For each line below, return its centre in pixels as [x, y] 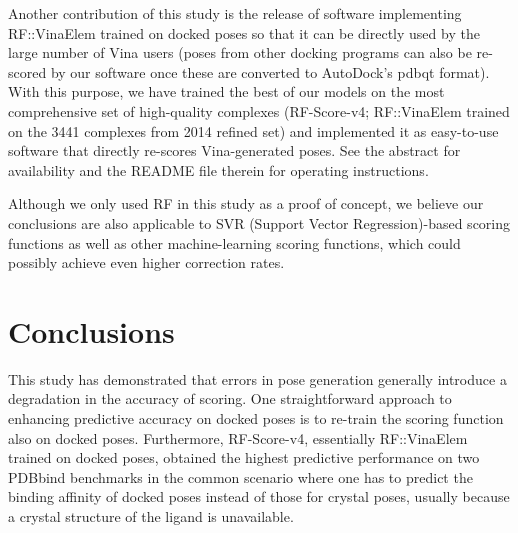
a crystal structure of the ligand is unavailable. [151, 516]
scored [27, 71]
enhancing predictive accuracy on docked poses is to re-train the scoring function [256, 418]
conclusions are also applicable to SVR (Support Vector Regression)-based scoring [259, 222]
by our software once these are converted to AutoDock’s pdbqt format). [270, 71]
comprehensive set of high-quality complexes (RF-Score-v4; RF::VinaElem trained [259, 110]
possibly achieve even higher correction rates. [146, 262]
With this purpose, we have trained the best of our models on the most [226, 91]
